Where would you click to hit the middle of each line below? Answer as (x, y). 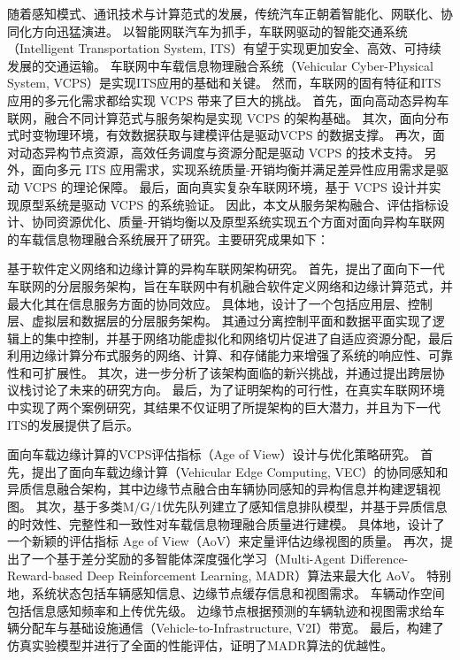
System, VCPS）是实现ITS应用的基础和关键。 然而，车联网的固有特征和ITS (224, 83)
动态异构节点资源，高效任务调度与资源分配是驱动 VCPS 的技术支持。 (219, 152)
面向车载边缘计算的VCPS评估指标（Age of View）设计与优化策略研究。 (212, 454)
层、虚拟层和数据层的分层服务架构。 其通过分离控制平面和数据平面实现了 (220, 321)
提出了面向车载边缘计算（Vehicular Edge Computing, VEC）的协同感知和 (240, 471)
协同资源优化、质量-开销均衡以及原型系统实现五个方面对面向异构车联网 (238, 222)
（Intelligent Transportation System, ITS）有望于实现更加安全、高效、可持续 (224, 48)
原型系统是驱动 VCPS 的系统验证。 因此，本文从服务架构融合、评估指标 (228, 204)
